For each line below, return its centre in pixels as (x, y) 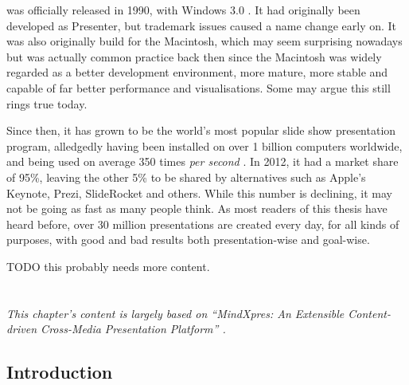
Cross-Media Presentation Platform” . (133, 329)
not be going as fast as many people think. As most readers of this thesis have (197, 208)
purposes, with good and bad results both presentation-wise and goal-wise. (188, 240)
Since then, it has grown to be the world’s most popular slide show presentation (201, 130)
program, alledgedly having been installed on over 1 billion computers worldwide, (204, 145)
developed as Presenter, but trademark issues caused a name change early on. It (202, 25)
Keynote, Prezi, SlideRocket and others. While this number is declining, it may (199, 192)
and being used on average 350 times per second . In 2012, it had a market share (203, 161)
